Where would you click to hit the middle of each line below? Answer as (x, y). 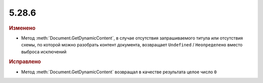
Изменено (22, 28)
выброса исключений (44, 52)
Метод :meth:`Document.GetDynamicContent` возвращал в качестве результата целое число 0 (119, 72)
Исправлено (25, 62)
